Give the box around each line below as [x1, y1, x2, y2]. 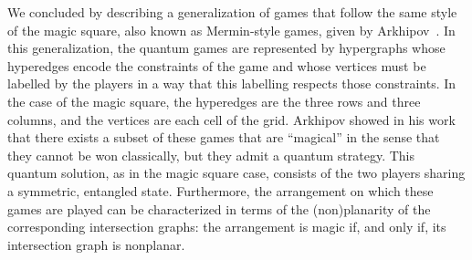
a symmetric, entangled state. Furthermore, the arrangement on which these [7, 181, 434, 200]
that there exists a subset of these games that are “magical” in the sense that [7, 128, 440, 147]
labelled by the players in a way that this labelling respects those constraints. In [7, 74, 456, 93]
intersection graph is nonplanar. [7, 234, 185, 254]
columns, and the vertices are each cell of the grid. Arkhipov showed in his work [7, 109, 456, 129]
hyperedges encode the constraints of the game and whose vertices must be [7, 56, 426, 75]
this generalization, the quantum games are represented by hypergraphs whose [7, 38, 446, 57]
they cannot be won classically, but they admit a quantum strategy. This [7, 145, 415, 164]
